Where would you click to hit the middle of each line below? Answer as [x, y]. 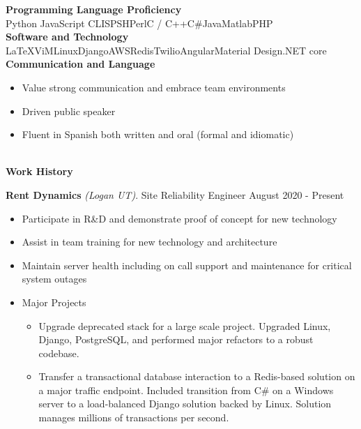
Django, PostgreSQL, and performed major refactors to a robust [176, 339]
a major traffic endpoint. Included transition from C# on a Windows [186, 390]
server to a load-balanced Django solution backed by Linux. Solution [185, 404]
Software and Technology [67, 37]
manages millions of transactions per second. [134, 417]
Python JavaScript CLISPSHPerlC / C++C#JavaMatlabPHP [139, 23]
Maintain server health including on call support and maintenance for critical [187, 265]
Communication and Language [80, 64]
